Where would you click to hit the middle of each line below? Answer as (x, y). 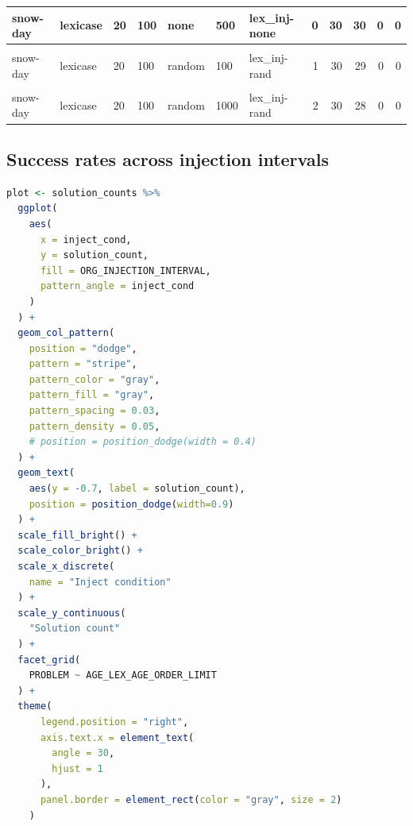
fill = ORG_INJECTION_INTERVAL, (125, 270)
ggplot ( (38, 208)
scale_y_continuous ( (72, 613)
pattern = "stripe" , (83, 364)
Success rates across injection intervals (168, 158)
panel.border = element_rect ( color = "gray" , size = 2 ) (191, 799)
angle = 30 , (83, 753)
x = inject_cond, (86, 239)
